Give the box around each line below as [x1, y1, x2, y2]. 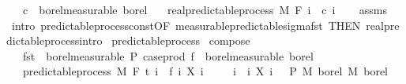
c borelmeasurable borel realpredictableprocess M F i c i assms [22, 2, 387, 17]
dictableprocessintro [6, 32, 103, 49]
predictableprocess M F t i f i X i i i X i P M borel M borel [22, 63, 388, 79]
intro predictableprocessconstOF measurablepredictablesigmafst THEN [11, 16, 361, 33]
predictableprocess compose [111, 32, 250, 49]
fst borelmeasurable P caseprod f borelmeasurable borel [22, 47, 314, 64]
